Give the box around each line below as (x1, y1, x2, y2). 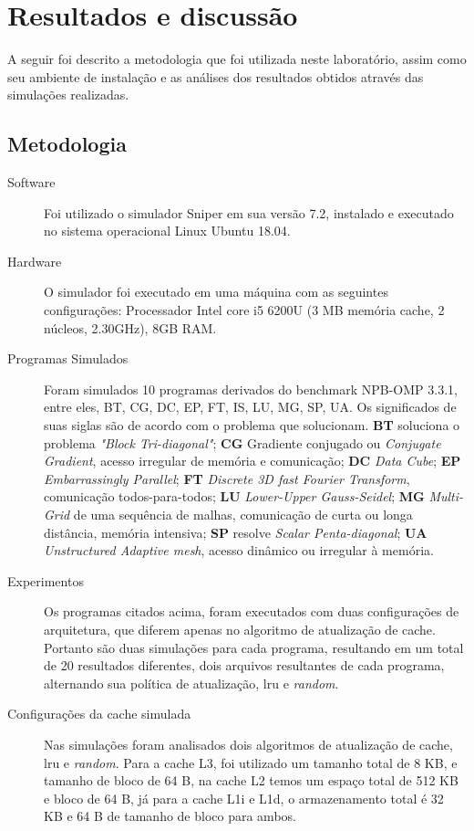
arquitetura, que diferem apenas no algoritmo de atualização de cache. (44, 619, 436, 638)
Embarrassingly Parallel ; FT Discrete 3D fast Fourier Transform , (44, 468, 410, 488)
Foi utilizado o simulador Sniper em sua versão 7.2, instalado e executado (44, 203, 454, 222)
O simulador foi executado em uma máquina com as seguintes (44, 282, 388, 301)
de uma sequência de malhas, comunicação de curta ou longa (73, 505, 413, 524)
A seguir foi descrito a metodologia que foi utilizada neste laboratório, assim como (7, 49, 467, 68)
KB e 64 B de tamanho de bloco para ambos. (44, 806, 296, 826)
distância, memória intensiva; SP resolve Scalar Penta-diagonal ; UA (44, 522, 428, 542)
